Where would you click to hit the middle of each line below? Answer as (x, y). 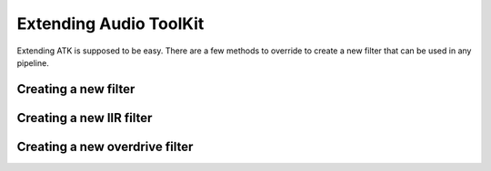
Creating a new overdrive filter (105, 146)
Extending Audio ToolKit (110, 24)
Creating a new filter (76, 89)
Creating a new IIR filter (85, 118)
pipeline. (33, 62)
